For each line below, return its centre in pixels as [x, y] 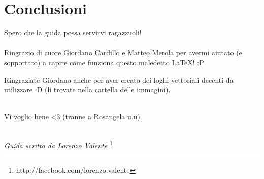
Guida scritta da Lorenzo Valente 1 [58, 145]
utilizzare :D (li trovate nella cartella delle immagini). [87, 89]
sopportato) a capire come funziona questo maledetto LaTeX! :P [104, 62]
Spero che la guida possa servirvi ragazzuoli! [73, 33]
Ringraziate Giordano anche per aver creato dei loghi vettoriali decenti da [119, 79]
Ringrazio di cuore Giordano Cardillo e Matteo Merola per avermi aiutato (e [123, 52]
